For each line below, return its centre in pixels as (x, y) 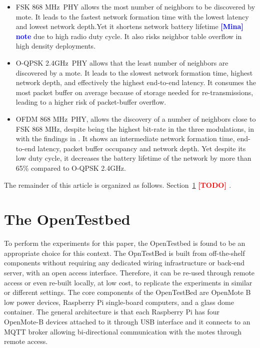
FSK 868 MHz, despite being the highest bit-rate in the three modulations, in (135, 128)
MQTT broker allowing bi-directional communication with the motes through (123, 331)
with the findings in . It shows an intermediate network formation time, (125, 138)
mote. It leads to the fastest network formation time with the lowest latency (132, 16)
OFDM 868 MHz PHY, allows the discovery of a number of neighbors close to (136, 118)
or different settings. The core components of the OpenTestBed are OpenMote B (127, 292)
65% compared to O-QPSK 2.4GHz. (71, 167)
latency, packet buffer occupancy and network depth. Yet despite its (142, 148)
